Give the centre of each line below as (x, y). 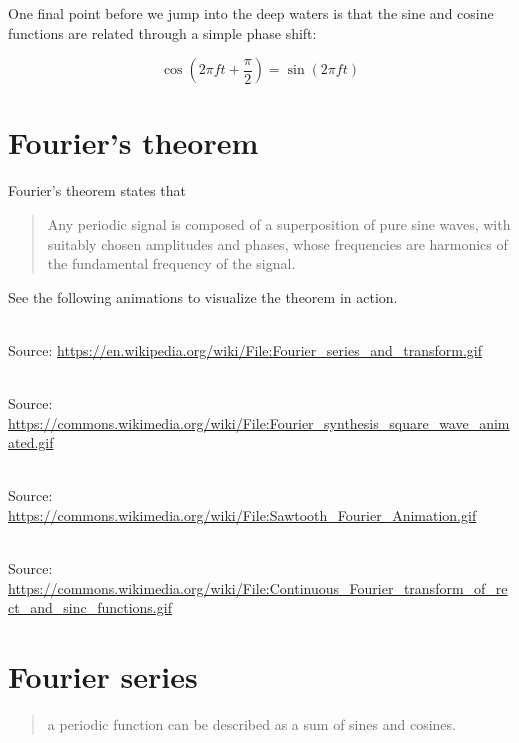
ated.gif (31, 442)
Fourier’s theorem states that (97, 190)
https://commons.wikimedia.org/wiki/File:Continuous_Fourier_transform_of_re (258, 587)
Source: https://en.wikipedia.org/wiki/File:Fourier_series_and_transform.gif (245, 349)
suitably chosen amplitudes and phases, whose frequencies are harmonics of (277, 243)
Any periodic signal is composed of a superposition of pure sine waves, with (279, 223)
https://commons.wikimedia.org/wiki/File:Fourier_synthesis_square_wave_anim (259, 422)
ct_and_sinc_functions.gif (90, 607)
